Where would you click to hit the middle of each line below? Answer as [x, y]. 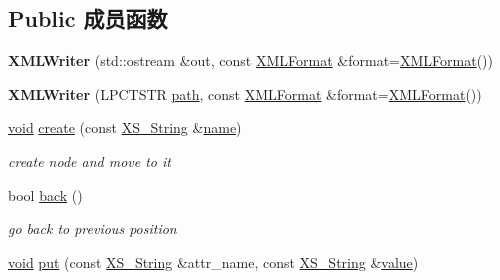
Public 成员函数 [88, 18]
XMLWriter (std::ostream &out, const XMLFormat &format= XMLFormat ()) [250, 60]
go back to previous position [92, 228]
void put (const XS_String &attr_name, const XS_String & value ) [213, 261]
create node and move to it [89, 160]
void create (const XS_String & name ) [125, 127]
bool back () [45, 194]
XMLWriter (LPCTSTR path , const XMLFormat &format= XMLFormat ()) [245, 93]
